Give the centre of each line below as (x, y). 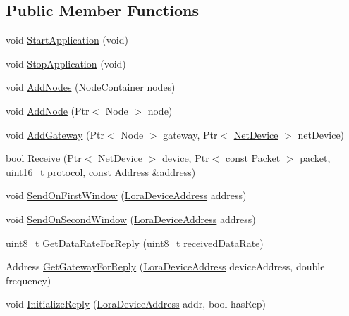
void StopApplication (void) (66, 63)
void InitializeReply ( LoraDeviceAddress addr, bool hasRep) (136, 304)
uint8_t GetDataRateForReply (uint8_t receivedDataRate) (135, 242)
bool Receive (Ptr (44, 158)
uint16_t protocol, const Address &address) (101, 171)
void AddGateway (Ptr (55, 134)
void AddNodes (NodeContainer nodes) (91, 87)
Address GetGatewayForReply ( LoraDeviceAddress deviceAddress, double (165, 266)
